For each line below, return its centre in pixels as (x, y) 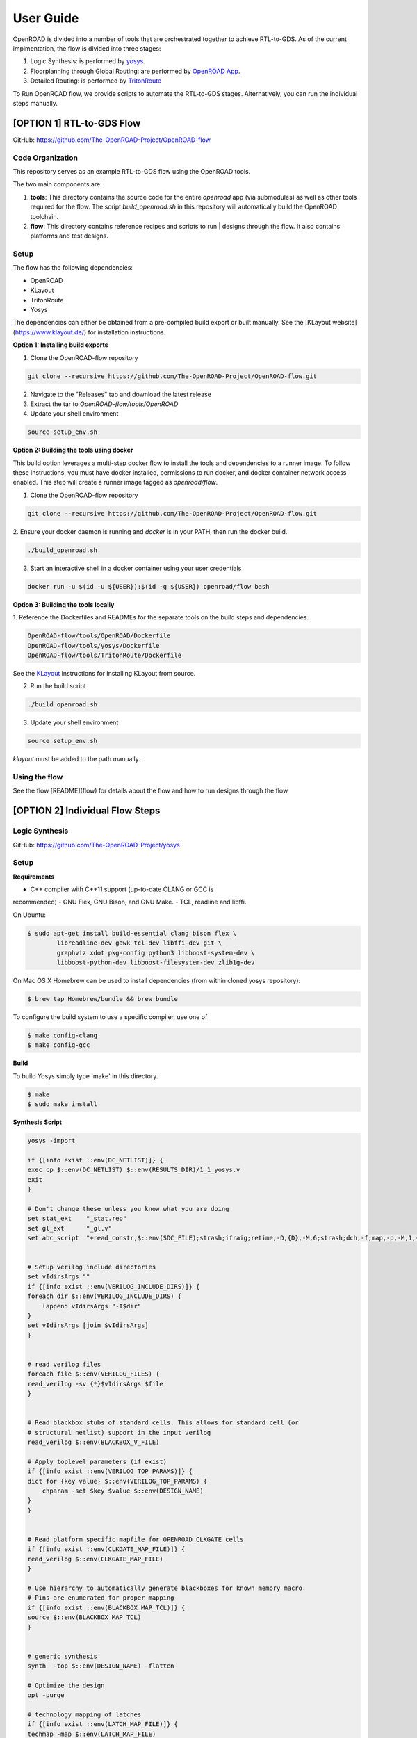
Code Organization (45, 158)
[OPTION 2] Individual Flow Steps (87, 811)
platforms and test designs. (69, 236)
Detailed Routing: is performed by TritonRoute (96, 81)
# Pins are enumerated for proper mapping (101, 1598)
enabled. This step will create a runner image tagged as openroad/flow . (115, 482)
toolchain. (44, 216)
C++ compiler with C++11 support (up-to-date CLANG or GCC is (122, 889)
